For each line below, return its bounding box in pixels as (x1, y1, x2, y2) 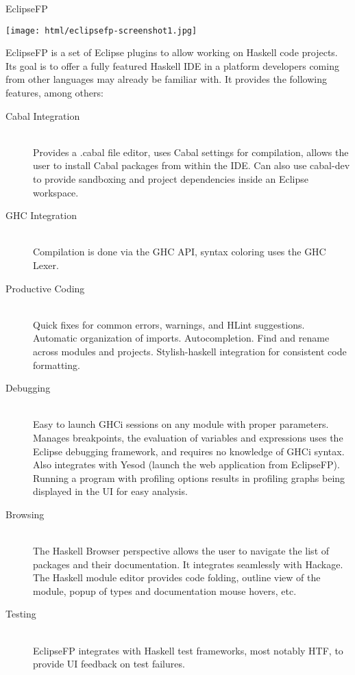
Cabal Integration (5, 108, 80, 123)
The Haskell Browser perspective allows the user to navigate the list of (33, 544, 330, 558)
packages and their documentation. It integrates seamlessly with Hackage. (33, 557, 343, 571)
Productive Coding (5, 281, 85, 295)
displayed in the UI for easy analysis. (33, 484, 188, 498)
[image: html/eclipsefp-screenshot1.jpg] (5, 25, 197, 36)
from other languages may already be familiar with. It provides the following (5, 72, 327, 86)
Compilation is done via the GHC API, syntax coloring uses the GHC (33, 244, 326, 259)
